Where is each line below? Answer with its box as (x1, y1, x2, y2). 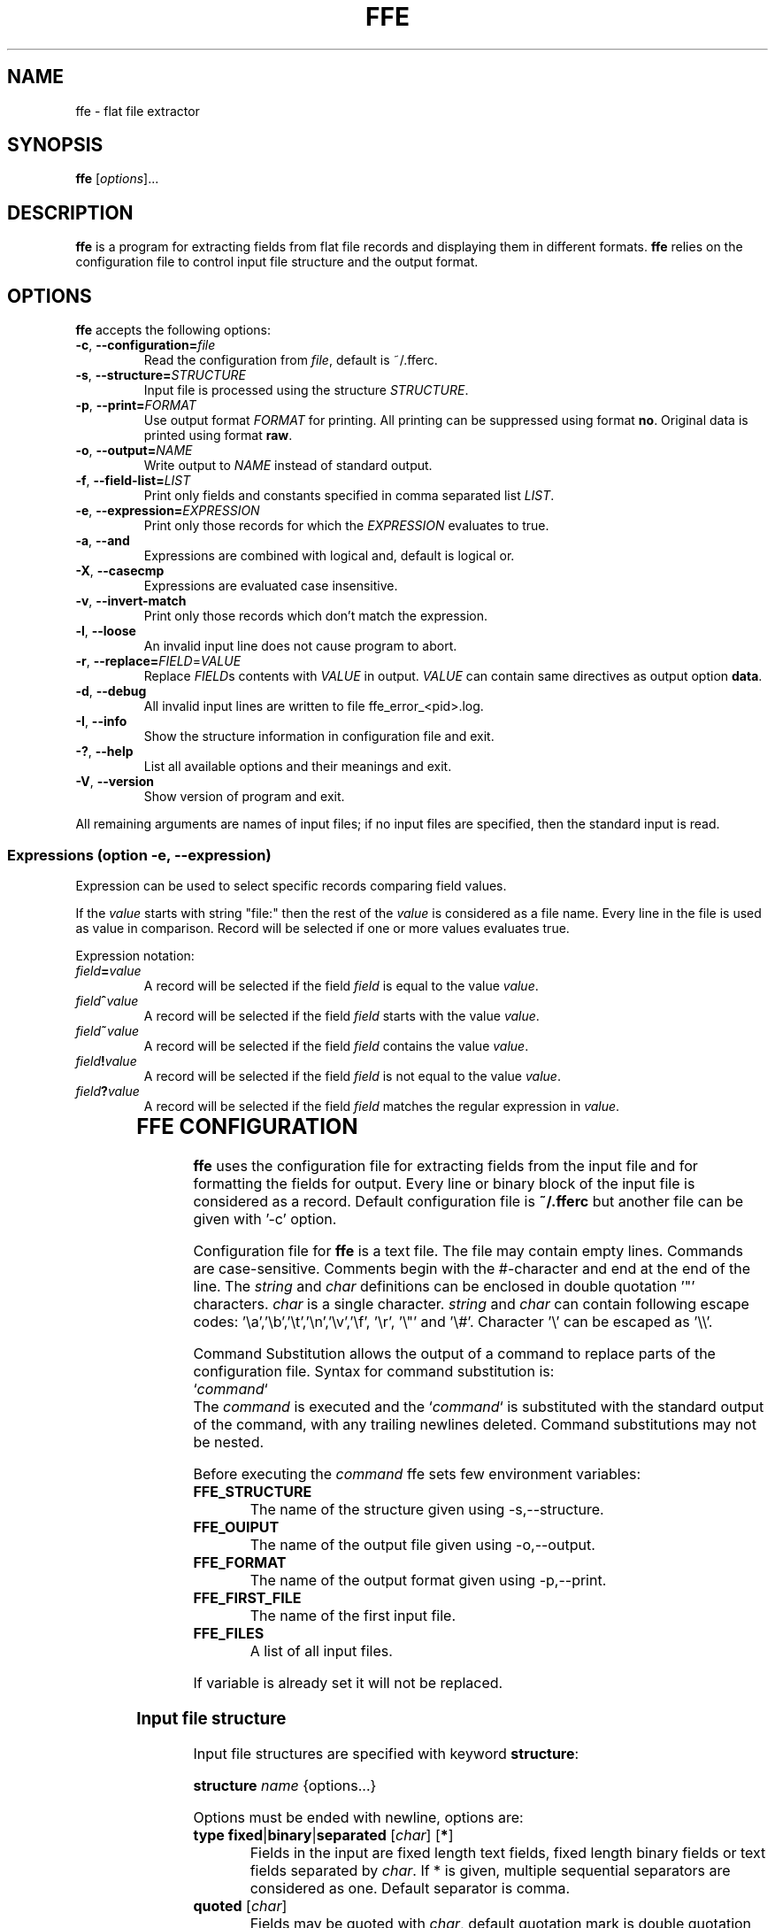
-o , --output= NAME (75, 443, 193, 459)
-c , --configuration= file (75, 337, 216, 353)
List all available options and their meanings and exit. (143, 759, 452, 775)
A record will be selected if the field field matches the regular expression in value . (143, 1098, 620, 1114)
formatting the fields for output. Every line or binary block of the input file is (193, 1174, 695, 1192)
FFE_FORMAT (193, 1553, 287, 1571)
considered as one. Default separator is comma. (249, 1879, 571, 1898)
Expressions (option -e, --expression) (7, 845, 272, 864)
